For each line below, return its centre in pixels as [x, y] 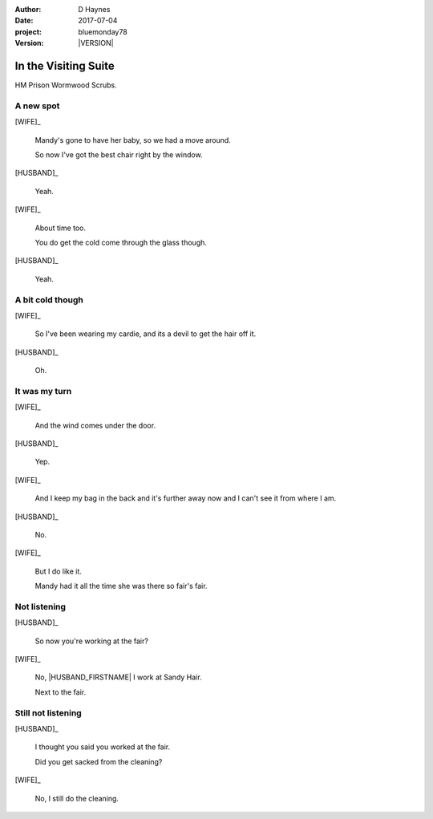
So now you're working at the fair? [91, 641]
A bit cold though [49, 299]
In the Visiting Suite [65, 65]
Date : [24, 21]
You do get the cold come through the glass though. [121, 242]
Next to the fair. [61, 692]
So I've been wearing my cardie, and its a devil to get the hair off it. [146, 334]
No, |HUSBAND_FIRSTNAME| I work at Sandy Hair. [118, 677]
